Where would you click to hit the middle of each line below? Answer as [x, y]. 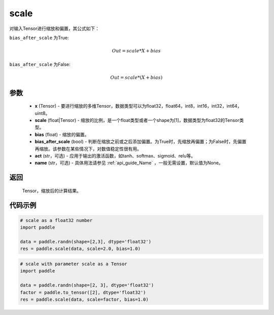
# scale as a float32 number [56, 220]
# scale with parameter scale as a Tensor [74, 264]
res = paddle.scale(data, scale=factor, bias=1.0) [84, 299]
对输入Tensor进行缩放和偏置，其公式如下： [55, 28]
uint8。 [42, 113]
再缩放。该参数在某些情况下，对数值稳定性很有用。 [88, 149]
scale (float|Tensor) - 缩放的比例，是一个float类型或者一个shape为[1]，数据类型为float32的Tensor [137, 120]
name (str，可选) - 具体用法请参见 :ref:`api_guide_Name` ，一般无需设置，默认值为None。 [129, 163]
